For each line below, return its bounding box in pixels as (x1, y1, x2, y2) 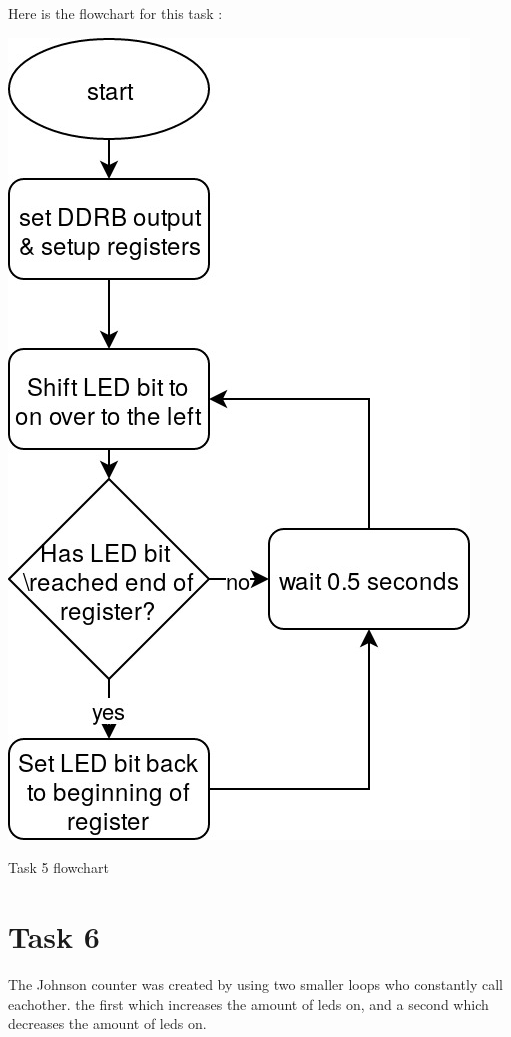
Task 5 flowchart (8, 857, 109, 878)
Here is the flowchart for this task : (8, 3, 223, 23)
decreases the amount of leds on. (8, 1013, 207, 1034)
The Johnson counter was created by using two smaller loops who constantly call (8, 973, 504, 994)
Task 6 (8, 915, 100, 956)
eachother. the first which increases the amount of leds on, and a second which (8, 993, 489, 1014)
